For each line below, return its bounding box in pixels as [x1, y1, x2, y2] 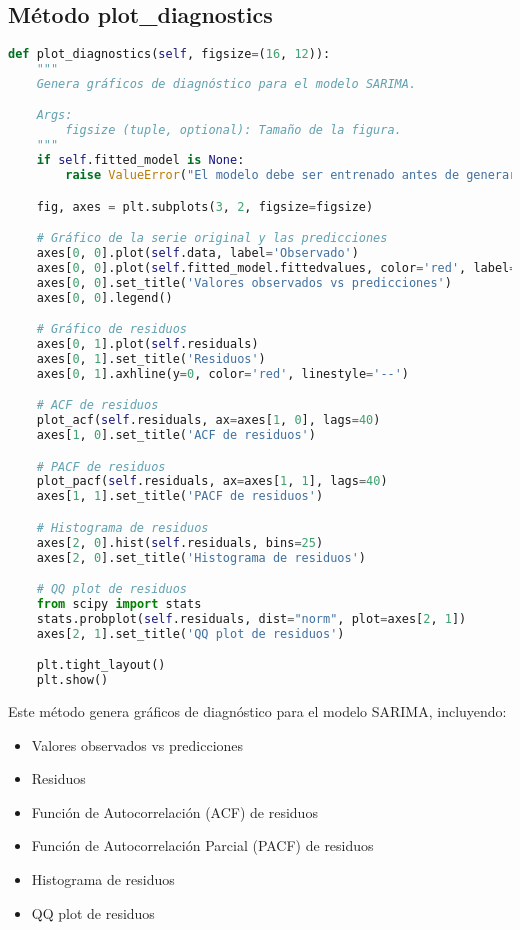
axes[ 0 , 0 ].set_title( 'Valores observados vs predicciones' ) [36, 275, 452, 290]
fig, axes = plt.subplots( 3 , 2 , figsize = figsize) [36, 199, 374, 214]
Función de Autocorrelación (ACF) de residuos [31, 801, 318, 822]
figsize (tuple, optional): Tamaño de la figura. [65, 123, 402, 138]
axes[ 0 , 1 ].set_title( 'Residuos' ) [36, 351, 266, 366]
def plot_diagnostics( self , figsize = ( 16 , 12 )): [8, 47, 331, 62]
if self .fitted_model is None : [36, 153, 245, 168]
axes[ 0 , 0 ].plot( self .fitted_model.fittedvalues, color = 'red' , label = [36, 260, 517, 275]
